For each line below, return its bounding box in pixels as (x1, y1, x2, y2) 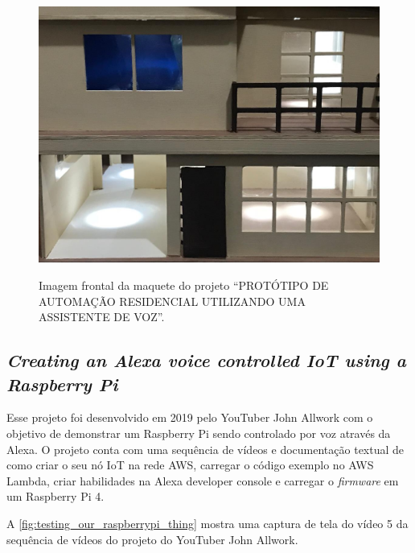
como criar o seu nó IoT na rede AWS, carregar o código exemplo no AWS (6, 456, 374, 473)
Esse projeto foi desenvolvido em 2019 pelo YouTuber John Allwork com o (6, 409, 373, 426)
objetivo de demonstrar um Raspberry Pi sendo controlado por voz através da (6, 424, 391, 441)
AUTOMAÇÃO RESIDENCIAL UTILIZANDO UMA (39, 292, 306, 309)
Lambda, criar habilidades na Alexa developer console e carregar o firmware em (6, 472, 399, 489)
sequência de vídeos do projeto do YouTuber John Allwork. (6, 530, 298, 547)
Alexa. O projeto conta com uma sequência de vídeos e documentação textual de (6, 440, 405, 457)
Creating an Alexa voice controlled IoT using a (6, 348, 406, 373)
